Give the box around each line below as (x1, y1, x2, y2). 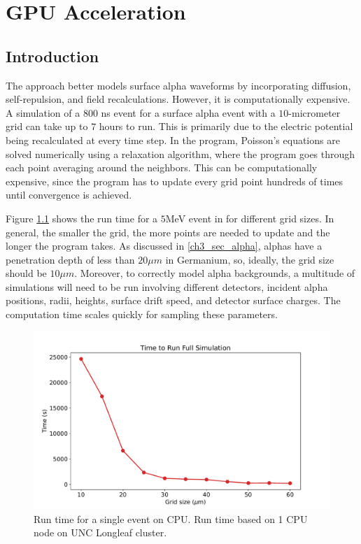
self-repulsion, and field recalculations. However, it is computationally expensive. (6, 92, 351, 106)
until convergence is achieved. (6, 187, 132, 202)
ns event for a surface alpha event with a (101, 105, 276, 120)
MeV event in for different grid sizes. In (165, 210, 334, 225)
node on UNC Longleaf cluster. (34, 525, 167, 540)
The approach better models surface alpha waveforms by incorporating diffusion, (6, 78, 351, 92)
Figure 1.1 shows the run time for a (6, 210, 158, 225)
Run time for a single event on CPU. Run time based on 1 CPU (34, 511, 308, 526)
